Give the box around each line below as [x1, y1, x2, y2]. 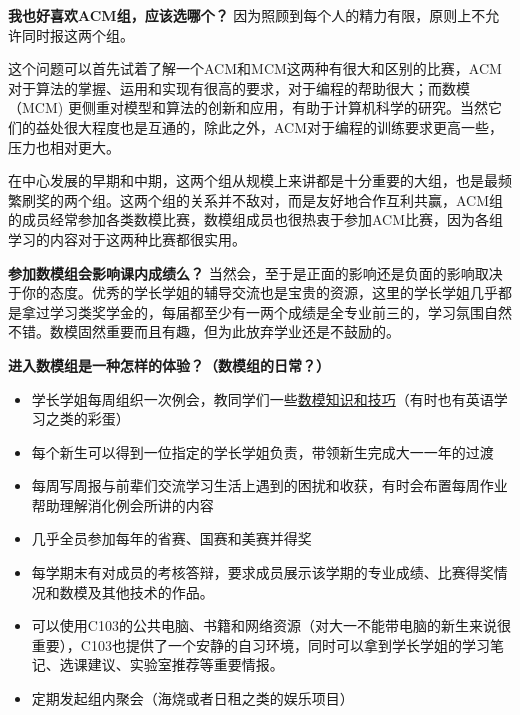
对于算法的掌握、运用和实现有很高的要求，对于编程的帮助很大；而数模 [8, 77, 470, 98]
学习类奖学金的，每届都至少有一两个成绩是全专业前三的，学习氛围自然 [49, 301, 512, 322]
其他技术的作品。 [101, 581, 214, 602]
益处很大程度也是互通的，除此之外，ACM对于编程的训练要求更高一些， [35, 116, 504, 137]
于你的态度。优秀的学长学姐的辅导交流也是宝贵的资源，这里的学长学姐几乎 [8, 282, 498, 303]
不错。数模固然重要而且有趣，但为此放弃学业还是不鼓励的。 [8, 321, 400, 342]
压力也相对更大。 [8, 136, 120, 157]
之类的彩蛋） [45, 408, 130, 429]
